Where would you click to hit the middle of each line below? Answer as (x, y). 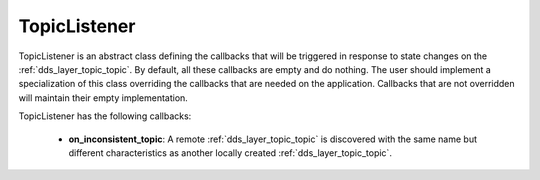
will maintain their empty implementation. (103, 97)
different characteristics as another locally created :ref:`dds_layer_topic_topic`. (230, 152)
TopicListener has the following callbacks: (105, 116)
